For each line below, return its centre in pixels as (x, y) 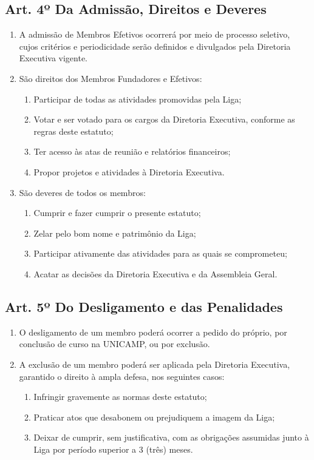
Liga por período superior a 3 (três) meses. (113, 449)
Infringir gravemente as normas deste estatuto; (120, 397)
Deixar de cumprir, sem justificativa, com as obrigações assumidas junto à (171, 437)
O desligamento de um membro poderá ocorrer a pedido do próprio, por (153, 332)
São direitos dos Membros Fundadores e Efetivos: (111, 78)
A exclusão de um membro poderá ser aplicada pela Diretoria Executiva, (155, 364)
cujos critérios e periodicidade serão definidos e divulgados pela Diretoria (155, 46)
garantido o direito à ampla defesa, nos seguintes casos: (122, 376)
